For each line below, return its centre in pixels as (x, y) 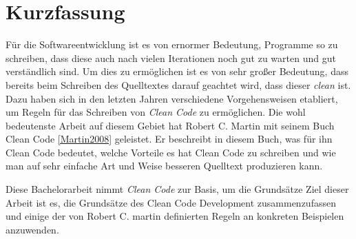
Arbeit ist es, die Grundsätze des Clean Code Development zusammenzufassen (171, 202)
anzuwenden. (32, 229)
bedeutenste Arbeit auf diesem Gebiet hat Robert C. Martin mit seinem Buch (170, 125)
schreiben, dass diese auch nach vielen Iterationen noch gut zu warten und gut (171, 58)
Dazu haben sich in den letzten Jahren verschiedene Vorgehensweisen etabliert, (172, 98)
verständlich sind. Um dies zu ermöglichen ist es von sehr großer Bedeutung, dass (177, 71)
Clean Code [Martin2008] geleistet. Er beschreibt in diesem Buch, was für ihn (169, 139)
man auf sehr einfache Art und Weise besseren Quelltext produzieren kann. (164, 166)
